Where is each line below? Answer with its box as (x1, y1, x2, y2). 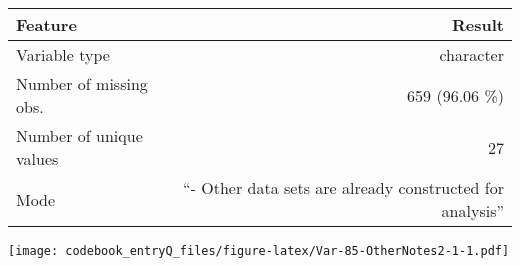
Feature (16, 13, 77, 36)
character (439, 43, 504, 66)
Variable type (16, 43, 110, 66)
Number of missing (16, 72, 148, 95)
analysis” (441, 199, 504, 222)
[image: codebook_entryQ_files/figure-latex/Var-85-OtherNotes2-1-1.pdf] (8, 244, 510, 258)
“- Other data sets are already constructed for (183, 176, 504, 199)
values (16, 147, 59, 170)
